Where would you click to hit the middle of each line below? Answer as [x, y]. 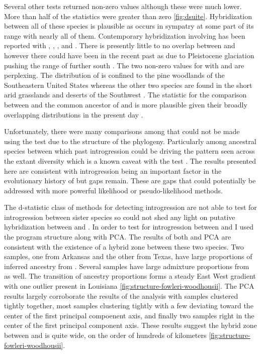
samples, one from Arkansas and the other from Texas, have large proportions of [128, 256]
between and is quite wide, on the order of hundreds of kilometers [105, 335]
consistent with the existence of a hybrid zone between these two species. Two [124, 246]
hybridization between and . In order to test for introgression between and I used [129, 227]
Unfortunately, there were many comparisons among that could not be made [122, 131]
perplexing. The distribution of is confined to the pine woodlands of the [114, 75]
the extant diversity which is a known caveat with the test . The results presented [130, 160]
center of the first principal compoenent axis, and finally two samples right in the [129, 315]
